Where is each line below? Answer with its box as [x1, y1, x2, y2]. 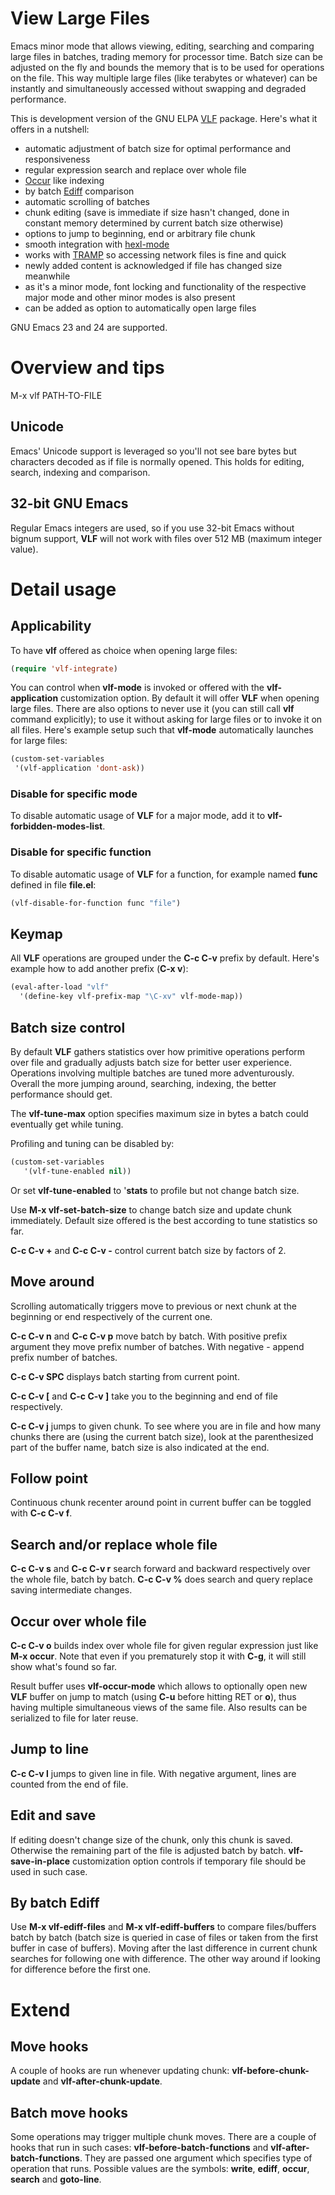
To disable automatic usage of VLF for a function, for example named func [10, 868, 318, 880]
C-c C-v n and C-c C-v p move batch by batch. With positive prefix [10, 1330, 288, 1342]
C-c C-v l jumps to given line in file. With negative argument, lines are [10, 1767, 297, 1779]
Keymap [10, 925, 63, 942]
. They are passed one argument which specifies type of [79, 2152, 313, 2164]
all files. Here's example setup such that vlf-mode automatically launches [10, 724, 314, 736]
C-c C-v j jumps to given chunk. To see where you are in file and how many [10, 1420, 322, 1432]
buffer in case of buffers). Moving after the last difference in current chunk [10, 1942, 318, 1954]
